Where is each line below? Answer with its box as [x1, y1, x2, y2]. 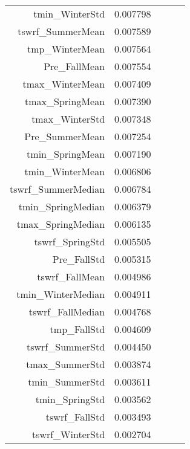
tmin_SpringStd [35, 392, 105, 406]
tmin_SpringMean [27, 147, 105, 161]
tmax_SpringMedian [16, 217, 105, 231]
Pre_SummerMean [24, 129, 105, 143]
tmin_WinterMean [24, 164, 105, 178]
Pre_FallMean [44, 59, 105, 73]
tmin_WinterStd [33, 7, 105, 21]
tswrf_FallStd [45, 410, 105, 424]
